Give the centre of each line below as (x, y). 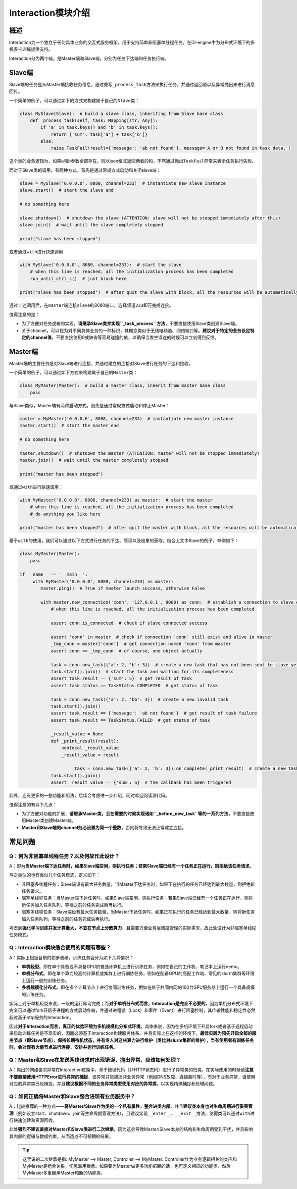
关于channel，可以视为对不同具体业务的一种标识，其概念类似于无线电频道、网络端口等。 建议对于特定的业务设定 (136, 330)
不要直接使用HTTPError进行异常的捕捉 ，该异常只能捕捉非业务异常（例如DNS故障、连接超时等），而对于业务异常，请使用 (132, 1077)
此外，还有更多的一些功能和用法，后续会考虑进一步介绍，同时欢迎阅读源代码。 (89, 796)
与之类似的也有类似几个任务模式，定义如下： (55, 875)
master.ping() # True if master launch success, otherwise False (123, 589)
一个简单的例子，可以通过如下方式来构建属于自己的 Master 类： (74, 373)
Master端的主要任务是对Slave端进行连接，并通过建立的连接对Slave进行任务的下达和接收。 (101, 363)
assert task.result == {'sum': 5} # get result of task (121, 678)
